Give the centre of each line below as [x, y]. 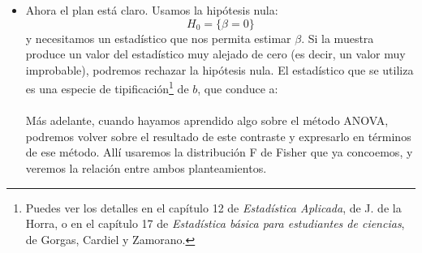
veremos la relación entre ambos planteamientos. [146, 168]
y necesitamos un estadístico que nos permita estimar [158, 38]
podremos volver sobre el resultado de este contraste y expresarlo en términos [218, 136]
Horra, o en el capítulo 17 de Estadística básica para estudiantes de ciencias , [215, 223]
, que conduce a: [238, 89]
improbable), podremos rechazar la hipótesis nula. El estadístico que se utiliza [220, 69]
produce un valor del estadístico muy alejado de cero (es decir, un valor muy [215, 54]
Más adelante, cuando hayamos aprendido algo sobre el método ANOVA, [207, 120]
